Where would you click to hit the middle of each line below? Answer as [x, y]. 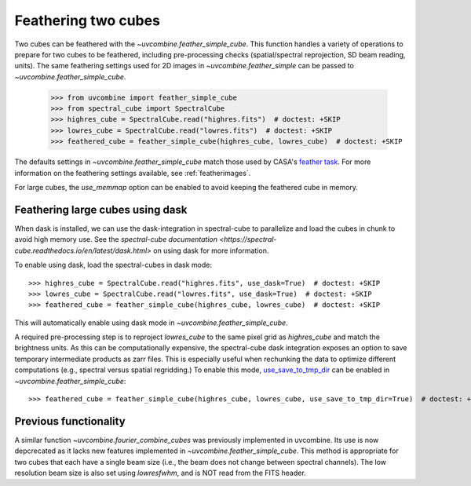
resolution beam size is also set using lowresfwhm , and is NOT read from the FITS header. [160, 473]
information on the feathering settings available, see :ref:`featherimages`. [133, 173]
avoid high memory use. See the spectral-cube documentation [116, 239]
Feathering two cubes [88, 20]
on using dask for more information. [211, 250]
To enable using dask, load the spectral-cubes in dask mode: [113, 265]
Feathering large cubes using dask [101, 209]
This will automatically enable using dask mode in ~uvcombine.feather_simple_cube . [151, 323]
